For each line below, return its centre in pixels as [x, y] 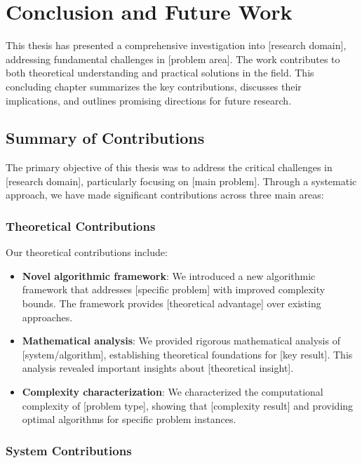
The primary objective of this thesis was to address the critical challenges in [169, 167]
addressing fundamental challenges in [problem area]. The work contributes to [173, 59]
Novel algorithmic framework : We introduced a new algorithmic [169, 275]
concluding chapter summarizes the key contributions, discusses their [154, 86]
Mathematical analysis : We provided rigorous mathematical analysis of [181, 341]
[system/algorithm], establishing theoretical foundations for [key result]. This [187, 354]
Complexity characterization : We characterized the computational [173, 392]
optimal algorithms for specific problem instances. [129, 419]
